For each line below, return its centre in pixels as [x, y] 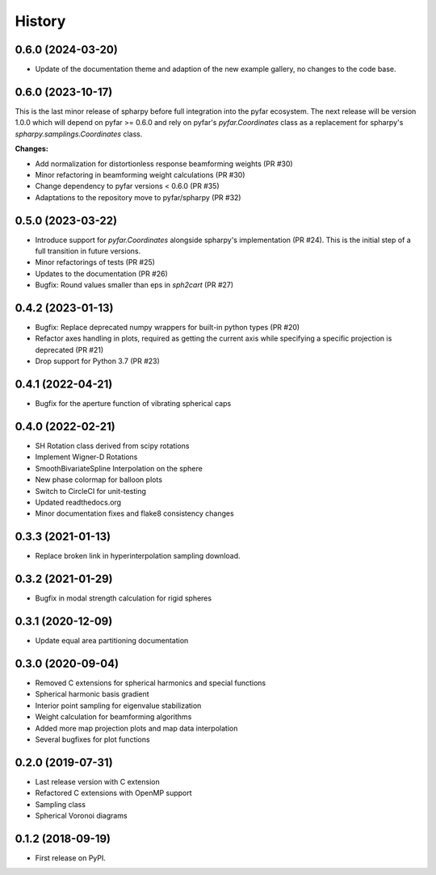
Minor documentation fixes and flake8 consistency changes [134, 513]
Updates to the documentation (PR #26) [102, 274]
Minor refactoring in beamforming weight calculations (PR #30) [140, 174]
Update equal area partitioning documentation [112, 641]
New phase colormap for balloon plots [99, 479]
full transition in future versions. [88, 251]
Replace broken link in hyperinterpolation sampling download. [138, 556]
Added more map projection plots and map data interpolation [136, 728]
